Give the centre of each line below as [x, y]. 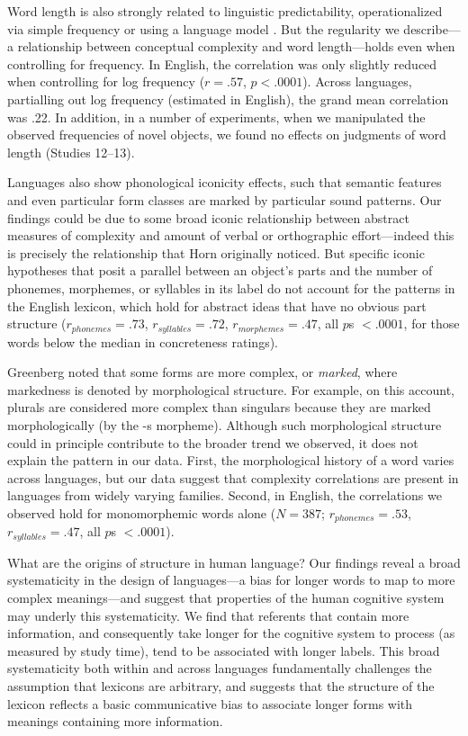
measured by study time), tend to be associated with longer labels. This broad [224, 650]
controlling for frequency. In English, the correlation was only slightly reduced [222, 63]
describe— [432, 28]
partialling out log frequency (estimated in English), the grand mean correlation [228, 99]
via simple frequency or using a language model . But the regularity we [203, 28]
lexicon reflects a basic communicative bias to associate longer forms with [210, 703]
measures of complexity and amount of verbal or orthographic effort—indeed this [231, 235]
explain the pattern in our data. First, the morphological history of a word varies [231, 460]
